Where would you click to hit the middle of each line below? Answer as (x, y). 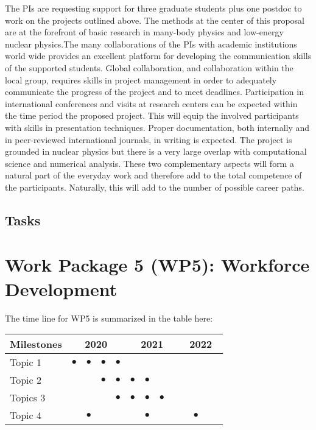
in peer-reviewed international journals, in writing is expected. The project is (149, 139)
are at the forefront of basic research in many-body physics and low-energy (144, 32)
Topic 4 (26, 415)
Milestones (36, 344)
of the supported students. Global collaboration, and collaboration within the (149, 67)
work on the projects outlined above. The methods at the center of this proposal (155, 20)
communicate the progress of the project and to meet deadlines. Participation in (154, 92)
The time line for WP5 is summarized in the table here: (109, 318)
